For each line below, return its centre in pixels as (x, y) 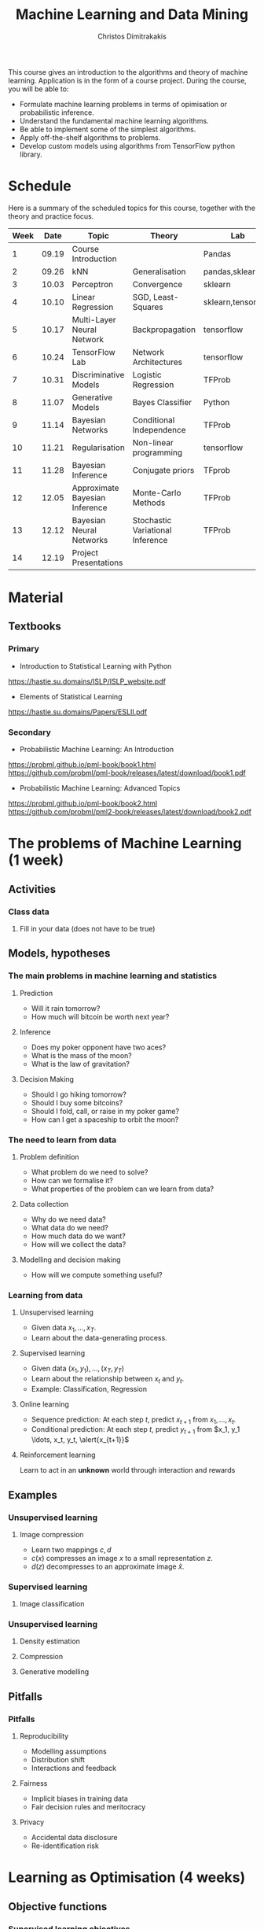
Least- (166, 297)
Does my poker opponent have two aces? (99, 1047)
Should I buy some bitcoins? (77, 1102)
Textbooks (35, 627)
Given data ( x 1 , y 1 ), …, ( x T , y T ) (77, 1369)
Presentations (97, 562)
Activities (32, 889)
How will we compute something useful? (97, 1274)
